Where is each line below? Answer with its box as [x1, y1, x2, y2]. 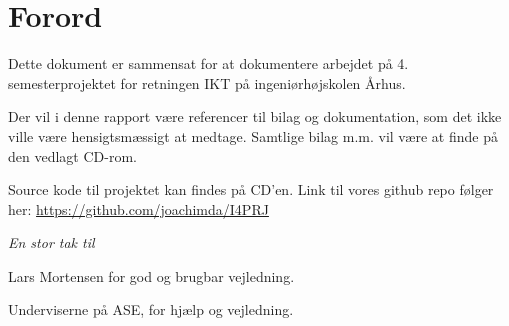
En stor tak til [8, 232, 95, 253]
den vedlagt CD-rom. [8, 145, 137, 166]
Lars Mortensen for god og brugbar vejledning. [8, 265, 295, 286]
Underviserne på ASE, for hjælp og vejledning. [8, 299, 294, 320]
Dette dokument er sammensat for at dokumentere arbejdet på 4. [8, 53, 409, 74]
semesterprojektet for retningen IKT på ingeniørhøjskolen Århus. [8, 72, 406, 93]
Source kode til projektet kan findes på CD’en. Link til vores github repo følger [8, 179, 494, 200]
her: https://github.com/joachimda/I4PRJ [8, 198, 269, 219]
